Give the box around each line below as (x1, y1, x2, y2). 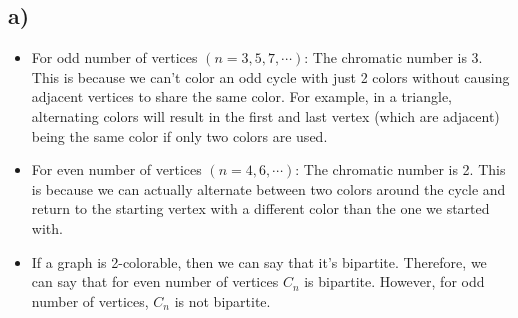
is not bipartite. (174, 290, 271, 311)
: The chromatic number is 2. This (295, 159, 506, 180)
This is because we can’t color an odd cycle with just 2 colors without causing (31, 66, 510, 87)
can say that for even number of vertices (31, 271, 279, 292)
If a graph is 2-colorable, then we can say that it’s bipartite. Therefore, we (31, 251, 487, 272)
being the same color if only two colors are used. (31, 125, 328, 146)
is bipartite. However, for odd (304, 271, 485, 292)
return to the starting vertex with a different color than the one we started (31, 198, 490, 219)
